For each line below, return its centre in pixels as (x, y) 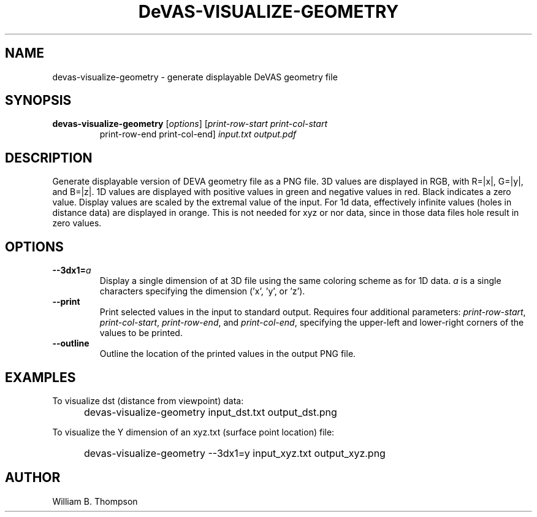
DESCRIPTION (49, 158)
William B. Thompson (95, 501)
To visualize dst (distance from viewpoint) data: (148, 400)
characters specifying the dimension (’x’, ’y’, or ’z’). (202, 291)
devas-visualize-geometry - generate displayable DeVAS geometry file (195, 77)
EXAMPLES (40, 377)
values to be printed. (141, 333)
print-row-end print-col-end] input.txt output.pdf (198, 134)
